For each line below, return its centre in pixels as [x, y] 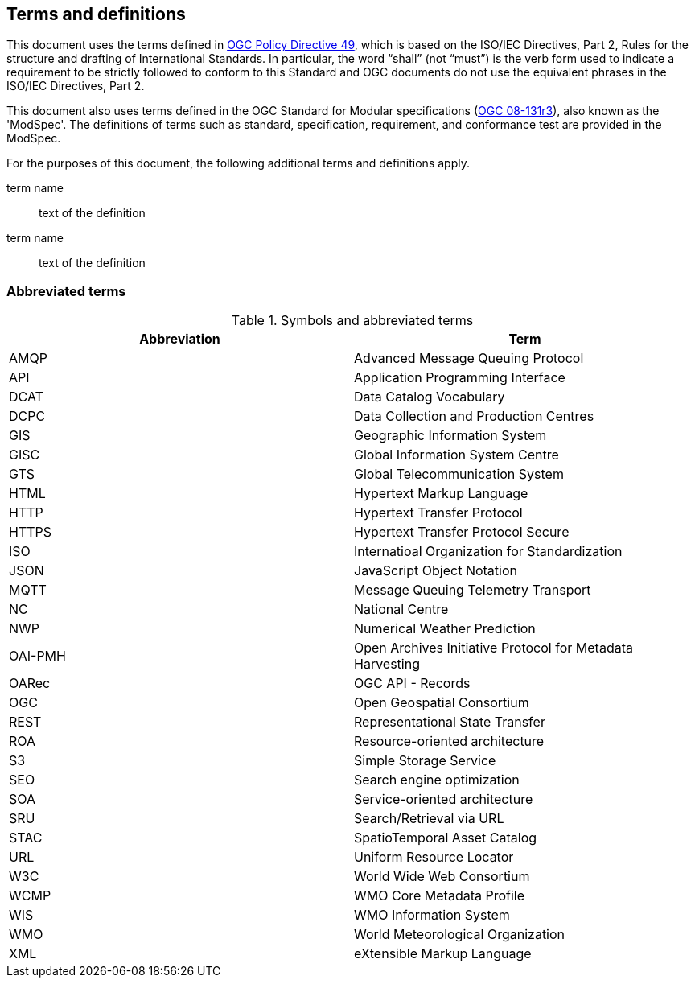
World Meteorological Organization [460, 935]
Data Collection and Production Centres [474, 416]
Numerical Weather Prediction [445, 629]
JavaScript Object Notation [436, 571]
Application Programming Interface [460, 378]
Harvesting [387, 664]
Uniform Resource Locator [434, 857]
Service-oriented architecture [444, 799]
